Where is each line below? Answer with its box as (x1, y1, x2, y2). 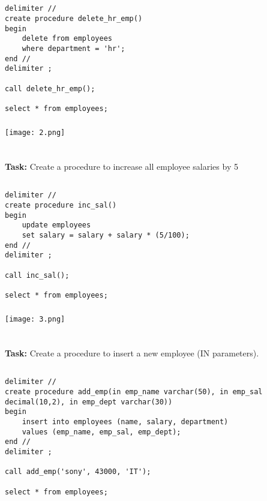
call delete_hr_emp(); (5, 84, 95, 93)
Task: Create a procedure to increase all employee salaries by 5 (5, 160, 238, 173)
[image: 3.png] (5, 314, 65, 323)
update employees (22, 221, 91, 230)
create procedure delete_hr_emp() (5, 14, 143, 23)
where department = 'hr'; (22, 44, 125, 53)
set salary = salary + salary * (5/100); (22, 230, 190, 239)
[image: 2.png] (5, 128, 65, 137)
